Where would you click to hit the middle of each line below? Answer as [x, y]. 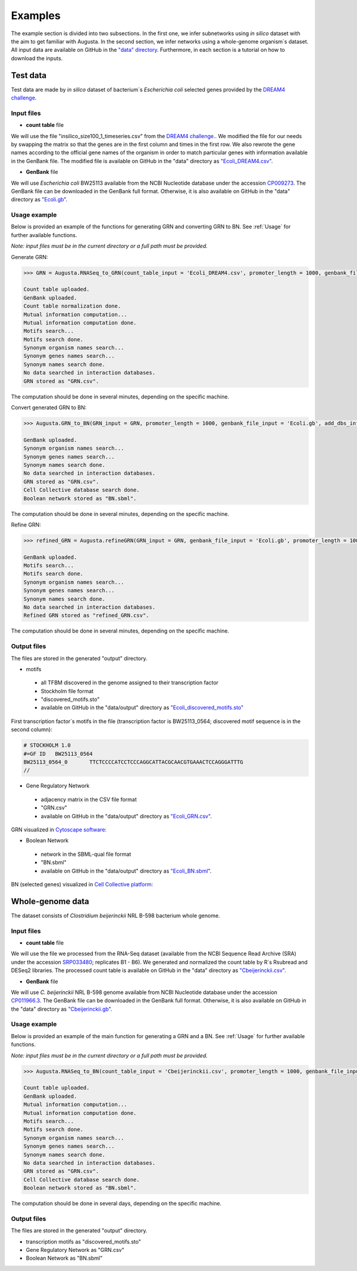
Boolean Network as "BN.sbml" [64, 1258]
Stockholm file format [67, 691]
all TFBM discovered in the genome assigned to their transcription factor [130, 683]
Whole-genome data [50, 901]
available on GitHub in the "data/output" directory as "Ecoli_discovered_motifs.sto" [142, 708]
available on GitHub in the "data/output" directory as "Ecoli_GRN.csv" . [126, 816]
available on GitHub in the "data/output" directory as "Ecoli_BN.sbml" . [126, 871]
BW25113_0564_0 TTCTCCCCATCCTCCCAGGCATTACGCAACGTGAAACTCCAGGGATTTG [133, 762]
